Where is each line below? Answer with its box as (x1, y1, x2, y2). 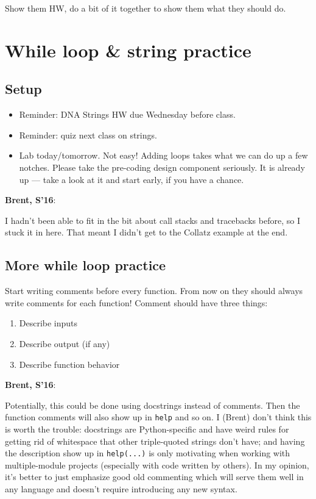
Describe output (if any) (19, 337, 110, 350)
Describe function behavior (19, 357, 120, 370)
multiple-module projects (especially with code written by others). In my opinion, (5, 458, 309, 471)
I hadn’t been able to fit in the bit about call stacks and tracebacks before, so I (5, 214, 300, 226)
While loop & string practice (5, 37, 251, 62)
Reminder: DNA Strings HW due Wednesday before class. (19, 108, 236, 121)
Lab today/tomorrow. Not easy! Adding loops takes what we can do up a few (19, 149, 308, 162)
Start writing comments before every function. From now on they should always (5, 284, 303, 297)
